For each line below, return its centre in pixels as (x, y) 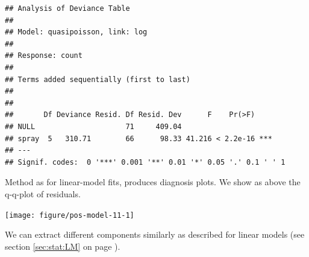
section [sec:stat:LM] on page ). (63, 246)
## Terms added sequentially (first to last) (98, 79)
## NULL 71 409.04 (93, 126)
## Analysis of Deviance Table (67, 8)
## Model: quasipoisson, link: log (76, 32)
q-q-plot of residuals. (43, 193)
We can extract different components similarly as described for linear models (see (155, 234)
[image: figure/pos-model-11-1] (70, 215)
